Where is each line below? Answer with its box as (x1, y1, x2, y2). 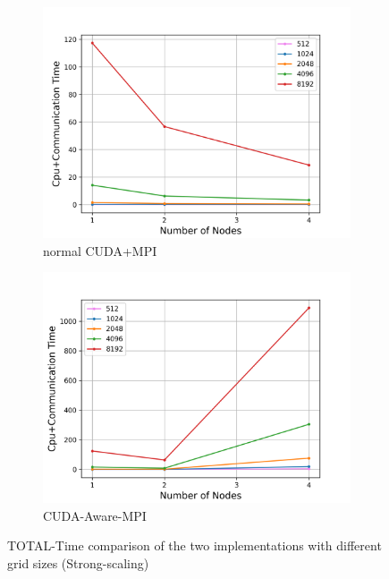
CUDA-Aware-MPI (43, 506, 147, 524)
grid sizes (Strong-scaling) (7, 553, 149, 572)
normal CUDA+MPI (43, 241, 157, 260)
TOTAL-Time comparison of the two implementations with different (7, 536, 382, 555)
